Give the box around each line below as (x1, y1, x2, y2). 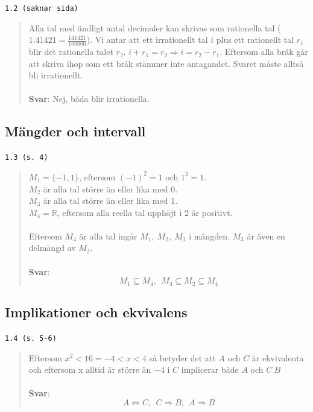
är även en (247, 229, 285, 242)
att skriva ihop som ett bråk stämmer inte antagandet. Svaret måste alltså (28, 57, 304, 69)
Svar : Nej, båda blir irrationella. (28, 92, 150, 105)
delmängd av (28, 241, 76, 254)
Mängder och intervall (5, 122, 146, 141)
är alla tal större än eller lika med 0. (43, 182, 178, 195)
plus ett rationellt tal (216, 33, 294, 46)
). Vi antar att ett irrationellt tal (86, 33, 208, 46)
